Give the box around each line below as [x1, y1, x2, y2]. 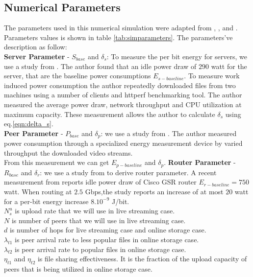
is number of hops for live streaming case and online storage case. [9, 225, 206, 235]
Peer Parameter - [4, 128, 63, 138]
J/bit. [112, 196, 129, 206]
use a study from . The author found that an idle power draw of [4, 61, 197, 71]
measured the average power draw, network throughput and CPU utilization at [4, 99, 242, 109]
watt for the [211, 61, 247, 71]
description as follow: [4, 42, 67, 52]
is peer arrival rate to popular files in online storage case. [15, 244, 186, 254]
